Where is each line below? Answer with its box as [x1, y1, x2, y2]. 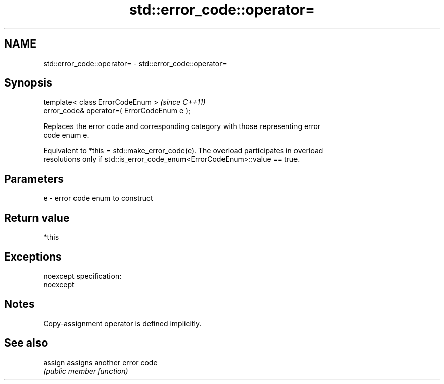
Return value [4, 211, 70, 224]
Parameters [4, 172, 64, 185]
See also [4, 336, 48, 350]
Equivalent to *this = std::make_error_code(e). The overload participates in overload [43, 146, 323, 155]
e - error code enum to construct [43, 194, 153, 203]
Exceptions [4, 250, 62, 263]
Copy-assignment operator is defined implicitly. [43, 319, 202, 328]
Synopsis [4, 76, 52, 90]
